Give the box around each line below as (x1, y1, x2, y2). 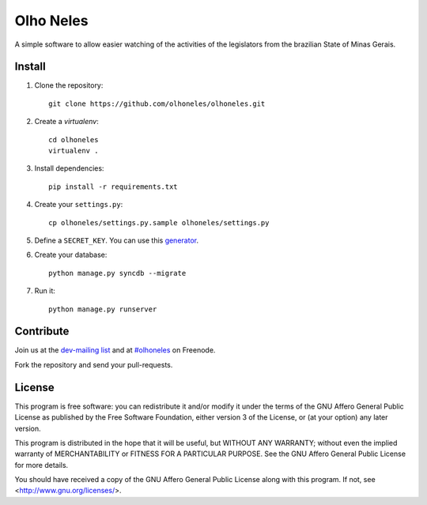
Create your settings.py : (34, 200, 123, 209)
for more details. (14, 460, 69, 469)
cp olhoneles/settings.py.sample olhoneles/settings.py (48, 218, 270, 227)
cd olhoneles (48, 135, 99, 144)
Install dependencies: (34, 164, 104, 173)
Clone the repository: (34, 81, 104, 90)
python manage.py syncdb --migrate (48, 269, 187, 277)
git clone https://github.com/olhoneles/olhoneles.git (48, 99, 266, 108)
